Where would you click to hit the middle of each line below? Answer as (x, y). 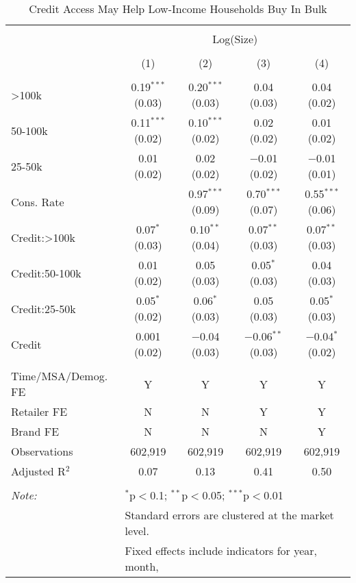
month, (142, 566)
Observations (42, 451)
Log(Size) (235, 39)
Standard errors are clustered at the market (229, 515)
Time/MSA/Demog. (60, 376)
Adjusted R (38, 471)
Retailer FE (39, 411)
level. (137, 531)
